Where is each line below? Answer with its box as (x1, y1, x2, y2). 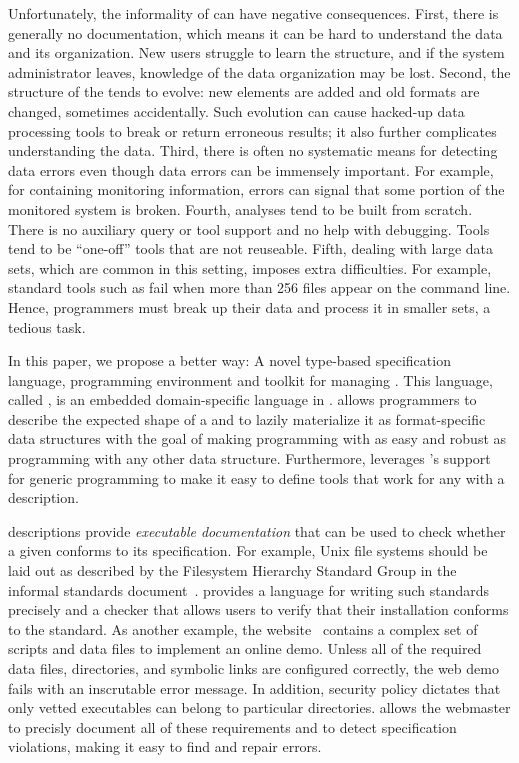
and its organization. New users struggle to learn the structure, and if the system (8, 42, 505, 63)
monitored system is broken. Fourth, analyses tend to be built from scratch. (8, 198, 473, 219)
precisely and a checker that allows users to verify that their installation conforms (8, 599, 509, 620)
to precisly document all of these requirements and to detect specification (8, 716, 457, 737)
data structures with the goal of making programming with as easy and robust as (8, 428, 507, 449)
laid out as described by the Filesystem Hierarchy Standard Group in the (8, 560, 457, 581)
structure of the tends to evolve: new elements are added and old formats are (8, 81, 480, 102)
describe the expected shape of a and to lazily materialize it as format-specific (8, 408, 486, 429)
